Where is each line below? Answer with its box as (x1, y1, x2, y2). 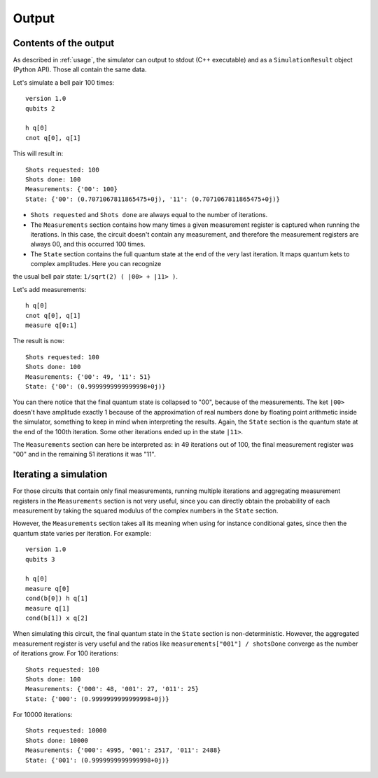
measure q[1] (25, 604, 70, 612)
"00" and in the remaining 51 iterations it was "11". (13, 450, 156, 459)
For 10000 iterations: (13, 711, 73, 719)
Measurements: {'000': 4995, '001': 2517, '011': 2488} (25, 746, 221, 754)
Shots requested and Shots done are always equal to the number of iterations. (30, 211, 268, 219)
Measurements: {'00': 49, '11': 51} (25, 373, 151, 381)
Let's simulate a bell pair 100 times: (13, 78, 115, 87)
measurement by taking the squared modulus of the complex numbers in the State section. (13, 506, 279, 515)
